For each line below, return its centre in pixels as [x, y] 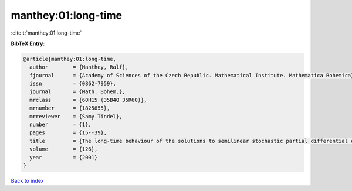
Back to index [27, 180]
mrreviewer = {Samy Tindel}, [76, 116]
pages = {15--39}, [68, 133]
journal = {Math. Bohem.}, [77, 92]
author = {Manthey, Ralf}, [79, 67]
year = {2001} [64, 157]
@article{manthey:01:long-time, [70, 59]
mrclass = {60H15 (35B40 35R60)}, [88, 100]
